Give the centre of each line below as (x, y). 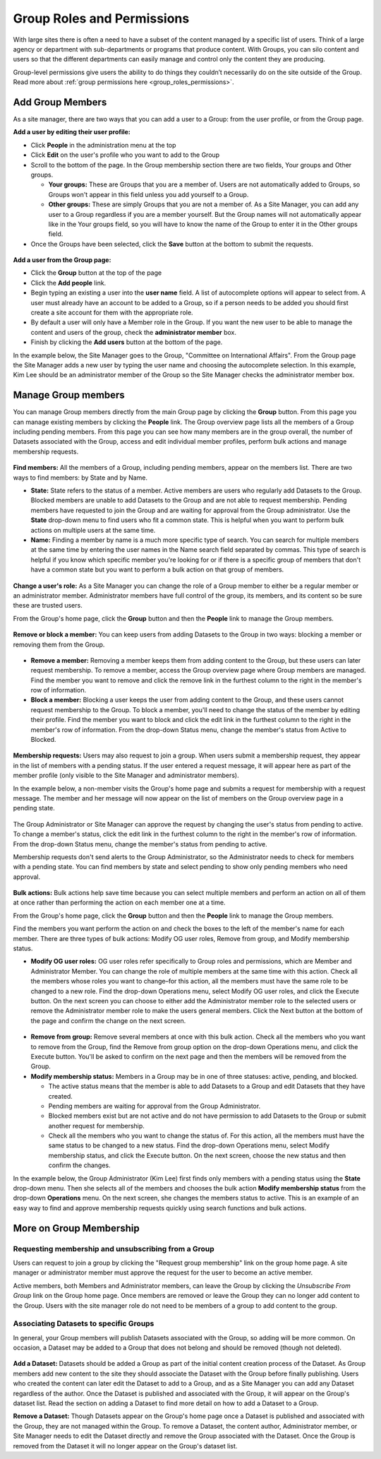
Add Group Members (60, 102)
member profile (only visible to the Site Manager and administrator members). (126, 775)
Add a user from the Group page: (62, 260)
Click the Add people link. (68, 283)
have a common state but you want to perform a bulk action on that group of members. (157, 569)
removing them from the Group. (59, 644)
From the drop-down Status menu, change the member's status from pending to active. (140, 844)
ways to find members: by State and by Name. (80, 478)
